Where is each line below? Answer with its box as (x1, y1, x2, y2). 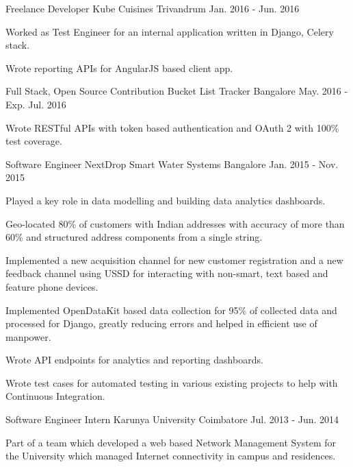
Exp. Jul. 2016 (5, 97, 66, 111)
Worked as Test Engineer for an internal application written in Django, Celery (5, 24, 334, 38)
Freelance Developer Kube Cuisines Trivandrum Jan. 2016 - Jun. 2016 (5, 1, 300, 15)
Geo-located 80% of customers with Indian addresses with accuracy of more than (5, 216, 345, 230)
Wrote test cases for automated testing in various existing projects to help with (5, 375, 338, 390)
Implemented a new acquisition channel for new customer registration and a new (5, 252, 343, 267)
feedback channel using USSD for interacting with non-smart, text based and (5, 266, 328, 280)
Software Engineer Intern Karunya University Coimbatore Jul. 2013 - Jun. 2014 (5, 412, 339, 427)
